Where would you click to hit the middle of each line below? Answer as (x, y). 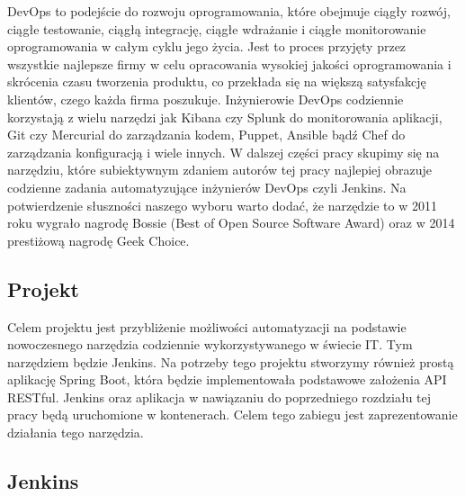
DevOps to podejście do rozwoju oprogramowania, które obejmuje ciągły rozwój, (229, 11)
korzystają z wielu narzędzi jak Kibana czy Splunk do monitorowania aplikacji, (225, 117)
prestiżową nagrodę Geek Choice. (98, 240)
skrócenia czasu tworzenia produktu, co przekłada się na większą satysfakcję (217, 81)
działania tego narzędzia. (76, 433)
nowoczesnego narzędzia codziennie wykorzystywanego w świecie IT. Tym (210, 344)
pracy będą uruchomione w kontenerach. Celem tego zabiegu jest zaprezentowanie (232, 415)
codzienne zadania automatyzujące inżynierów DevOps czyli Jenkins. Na (207, 187)
